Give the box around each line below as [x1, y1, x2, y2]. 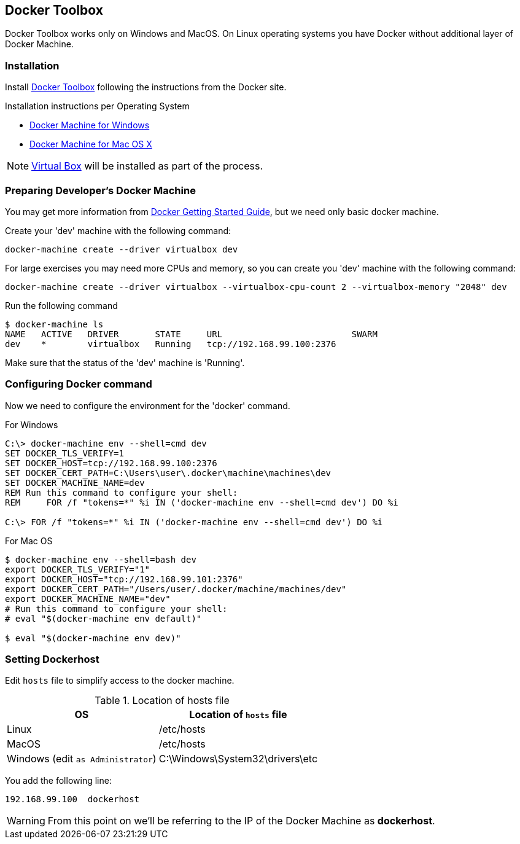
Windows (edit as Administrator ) [7, 752, 157, 765]
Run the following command [5, 300, 118, 311]
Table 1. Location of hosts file [95, 694, 230, 707]
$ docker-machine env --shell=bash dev [5, 554, 196, 565]
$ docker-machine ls [5, 319, 104, 329]
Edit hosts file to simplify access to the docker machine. [5, 675, 235, 686]
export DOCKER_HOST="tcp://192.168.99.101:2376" [5, 574, 243, 584]
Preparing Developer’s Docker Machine [5, 184, 196, 197]
